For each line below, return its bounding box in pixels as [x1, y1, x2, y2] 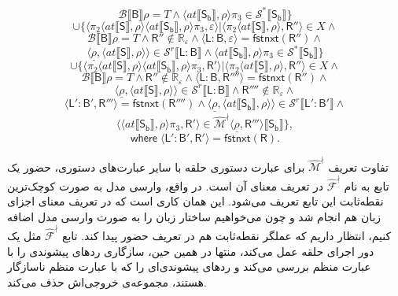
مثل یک [7, 228, 42, 244]
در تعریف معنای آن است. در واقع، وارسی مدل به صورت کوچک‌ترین [7, 177, 324, 194]
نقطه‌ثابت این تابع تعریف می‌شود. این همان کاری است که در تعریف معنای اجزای [7, 193, 384, 209]
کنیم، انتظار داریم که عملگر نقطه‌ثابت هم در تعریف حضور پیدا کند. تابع [61, 228, 392, 244]
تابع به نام [344, 177, 389, 194]
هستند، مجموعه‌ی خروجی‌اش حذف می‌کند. [7, 273, 207, 290]
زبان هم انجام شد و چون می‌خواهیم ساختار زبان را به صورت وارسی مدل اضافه [7, 208, 381, 224]
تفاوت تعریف [328, 158, 389, 175]
